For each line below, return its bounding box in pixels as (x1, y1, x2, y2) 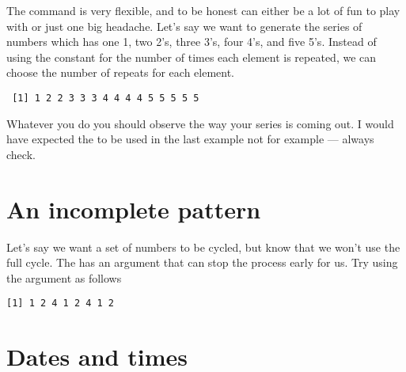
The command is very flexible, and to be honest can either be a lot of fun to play (6, 2, 400, 18)
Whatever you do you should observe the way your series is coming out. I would (6, 115, 394, 131)
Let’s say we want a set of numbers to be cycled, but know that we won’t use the (6, 238, 400, 255)
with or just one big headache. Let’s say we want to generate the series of (6, 17, 362, 34)
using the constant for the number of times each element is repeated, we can (6, 48, 377, 65)
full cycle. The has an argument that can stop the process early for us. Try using (6, 254, 398, 271)
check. (6, 146, 36, 162)
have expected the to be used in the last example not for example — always (6, 131, 374, 147)
